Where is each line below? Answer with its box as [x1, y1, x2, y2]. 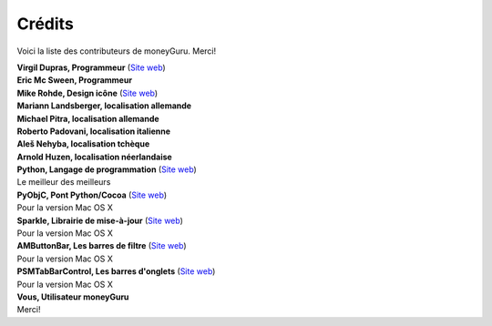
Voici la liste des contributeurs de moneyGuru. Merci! [16, 46, 217, 56]
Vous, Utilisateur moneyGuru [16, 291, 129, 302]
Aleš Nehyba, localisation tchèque [16, 138, 150, 149]
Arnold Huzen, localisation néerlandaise [16, 151, 172, 162]
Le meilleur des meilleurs [16, 177, 111, 188]
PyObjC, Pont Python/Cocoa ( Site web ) [16, 189, 168, 200]
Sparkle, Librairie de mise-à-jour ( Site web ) [16, 215, 184, 226]
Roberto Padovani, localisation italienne [16, 126, 171, 137]
